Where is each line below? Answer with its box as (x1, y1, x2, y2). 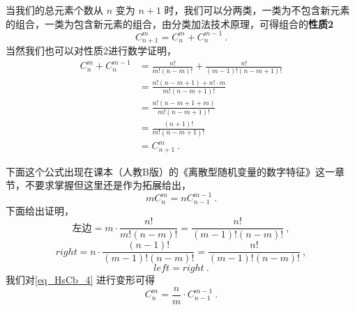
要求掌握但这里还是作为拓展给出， (34, 178, 191, 192)
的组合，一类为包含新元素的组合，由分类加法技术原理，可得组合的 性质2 (6, 16, 334, 31)
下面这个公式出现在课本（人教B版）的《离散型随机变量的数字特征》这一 (6, 164, 335, 178)
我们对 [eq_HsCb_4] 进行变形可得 (6, 272, 155, 287)
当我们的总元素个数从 (6, 3, 103, 17)
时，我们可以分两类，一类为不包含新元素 (164, 3, 350, 17)
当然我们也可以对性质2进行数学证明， (6, 43, 176, 58)
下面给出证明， (6, 203, 74, 217)
